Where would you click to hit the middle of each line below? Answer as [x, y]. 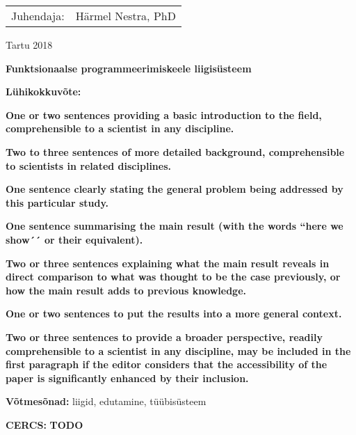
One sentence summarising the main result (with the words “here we [175, 226]
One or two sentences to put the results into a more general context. [174, 314]
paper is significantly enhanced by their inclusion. [127, 378]
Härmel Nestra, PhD [126, 16]
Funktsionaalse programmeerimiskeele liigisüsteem [129, 68]
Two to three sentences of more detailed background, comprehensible [175, 151]
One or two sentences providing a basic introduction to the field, [164, 114]
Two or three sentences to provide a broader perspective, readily [164, 337]
